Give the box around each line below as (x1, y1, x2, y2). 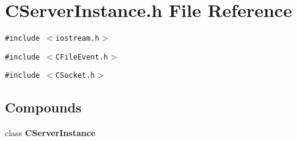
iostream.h (55, 34, 99, 43)
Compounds (5, 98, 82, 117)
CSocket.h (55, 71, 95, 80)
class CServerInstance (5, 126, 96, 139)
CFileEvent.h (55, 52, 108, 61)
